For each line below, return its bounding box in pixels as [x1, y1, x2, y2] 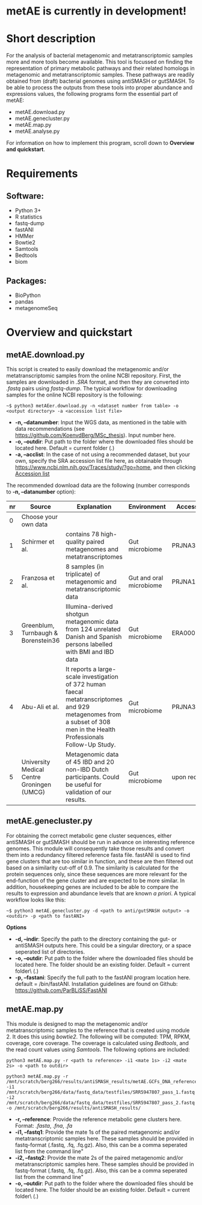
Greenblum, [21, 621, 55, 629]
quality [66, 537, 85, 545]
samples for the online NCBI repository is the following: [6, 391, 143, 398]
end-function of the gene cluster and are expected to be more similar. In [6, 877, 185, 884]
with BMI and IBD [66, 647, 114, 656]
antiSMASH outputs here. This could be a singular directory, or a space [14, 941, 191, 949]
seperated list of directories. [14, 948, 85, 955]
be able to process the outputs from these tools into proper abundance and [6, 84, 193, 91]
